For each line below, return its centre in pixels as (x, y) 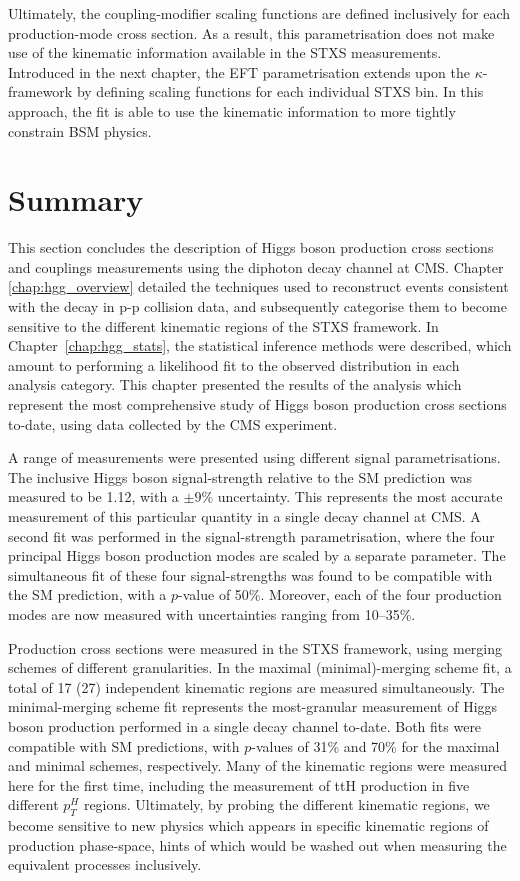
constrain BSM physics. (80, 130)
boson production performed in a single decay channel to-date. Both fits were (245, 725)
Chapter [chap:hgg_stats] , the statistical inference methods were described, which (260, 345)
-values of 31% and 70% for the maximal (375, 745)
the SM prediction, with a (87, 594)
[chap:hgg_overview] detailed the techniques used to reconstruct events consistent (258, 286)
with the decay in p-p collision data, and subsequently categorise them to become (257, 306)
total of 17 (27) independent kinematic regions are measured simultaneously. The (256, 686)
